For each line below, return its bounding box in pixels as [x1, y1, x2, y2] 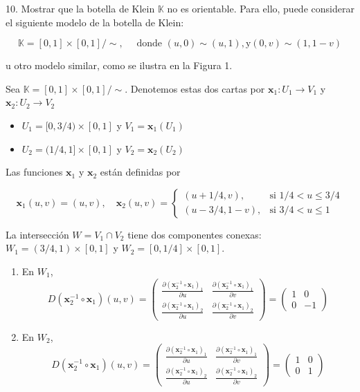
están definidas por [100, 165, 181, 179]
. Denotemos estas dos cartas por [125, 81, 265, 95]
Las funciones [6, 165, 63, 179]
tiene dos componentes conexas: [127, 227, 262, 241]
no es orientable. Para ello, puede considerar [167, 1, 354, 15]
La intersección [6, 227, 69, 241]
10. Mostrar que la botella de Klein [6, 1, 155, 15]
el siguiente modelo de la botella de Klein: [6, 15, 184, 29]
